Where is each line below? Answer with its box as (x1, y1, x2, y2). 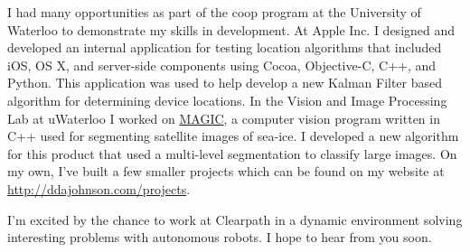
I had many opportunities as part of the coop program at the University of (7, 3, 421, 21)
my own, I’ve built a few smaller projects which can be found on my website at (7, 162, 445, 181)
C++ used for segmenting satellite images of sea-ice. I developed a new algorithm (7, 126, 459, 145)
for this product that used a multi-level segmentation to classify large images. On (7, 144, 457, 163)
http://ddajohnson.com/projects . (7, 179, 191, 198)
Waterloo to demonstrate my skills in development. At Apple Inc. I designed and (7, 20, 456, 39)
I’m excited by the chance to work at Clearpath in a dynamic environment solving (7, 210, 463, 229)
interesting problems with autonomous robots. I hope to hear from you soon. (7, 228, 432, 247)
